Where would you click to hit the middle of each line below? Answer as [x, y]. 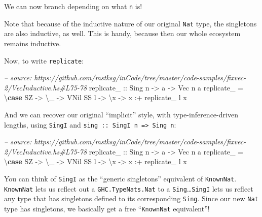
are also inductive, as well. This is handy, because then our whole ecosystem [122, 33]
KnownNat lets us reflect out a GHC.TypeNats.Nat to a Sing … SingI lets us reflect [129, 188]
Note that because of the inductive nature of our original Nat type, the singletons [130, 23]
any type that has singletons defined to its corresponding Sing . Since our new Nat [131, 198]
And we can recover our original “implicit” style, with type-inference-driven [121, 114]
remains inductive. [33, 43]
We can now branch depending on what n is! [73, 6]
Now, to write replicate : [44, 60]
